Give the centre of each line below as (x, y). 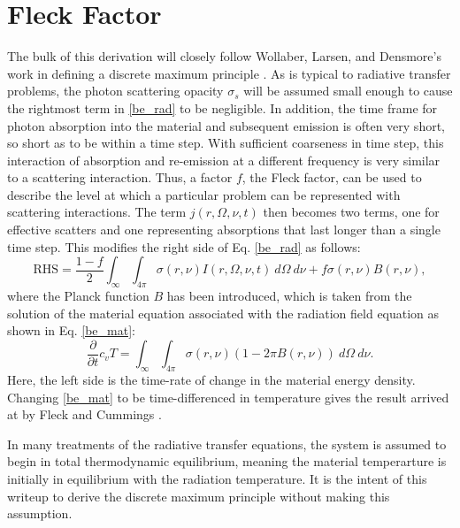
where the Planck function (78, 296)
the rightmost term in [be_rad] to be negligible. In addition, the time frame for (222, 107)
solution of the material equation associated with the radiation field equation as (223, 313)
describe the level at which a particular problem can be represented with (204, 194)
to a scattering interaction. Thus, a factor (120, 177)
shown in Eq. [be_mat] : (71, 330)
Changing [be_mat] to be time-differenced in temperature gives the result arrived (228, 397)
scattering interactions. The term (97, 212)
